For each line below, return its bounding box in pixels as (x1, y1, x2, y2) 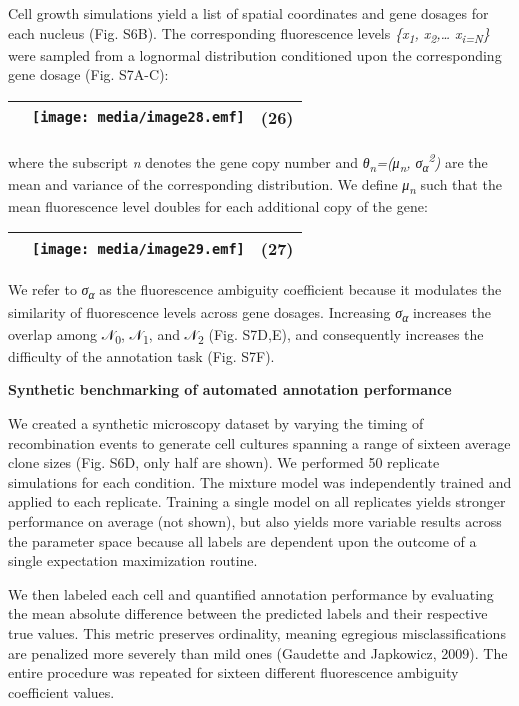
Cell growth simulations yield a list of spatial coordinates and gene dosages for (8, 3, 489, 23)
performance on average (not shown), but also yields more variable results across (8, 510, 502, 531)
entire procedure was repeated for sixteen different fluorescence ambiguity (8, 662, 459, 683)
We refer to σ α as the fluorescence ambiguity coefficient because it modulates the (8, 279, 502, 303)
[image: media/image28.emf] (32, 109, 245, 126)
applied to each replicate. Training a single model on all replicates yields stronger (8, 491, 506, 512)
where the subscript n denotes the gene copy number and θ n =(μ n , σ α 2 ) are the (8, 148, 488, 175)
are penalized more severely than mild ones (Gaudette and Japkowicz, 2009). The (8, 642, 508, 663)
